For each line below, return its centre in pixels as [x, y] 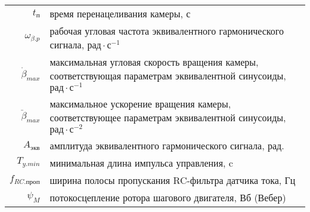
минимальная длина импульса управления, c [141, 162]
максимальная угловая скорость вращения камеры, [154, 62]
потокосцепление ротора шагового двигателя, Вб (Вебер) [168, 197]
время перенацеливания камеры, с [120, 13]
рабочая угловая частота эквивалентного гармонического [167, 31]
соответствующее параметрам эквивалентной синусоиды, [168, 117]
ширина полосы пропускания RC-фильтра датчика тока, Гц [173, 180]
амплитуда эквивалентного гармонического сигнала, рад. [167, 145]
